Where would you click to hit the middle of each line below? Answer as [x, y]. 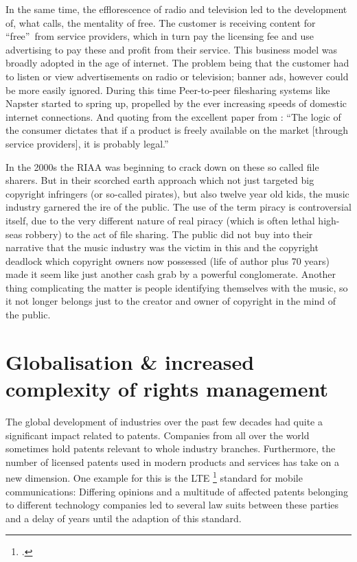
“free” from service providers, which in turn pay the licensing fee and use [160, 36]
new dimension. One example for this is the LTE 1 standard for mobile [154, 477]
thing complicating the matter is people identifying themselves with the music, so [177, 287]
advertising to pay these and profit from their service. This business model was [172, 49]
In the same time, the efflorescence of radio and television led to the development [176, 9]
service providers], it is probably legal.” [87, 143]
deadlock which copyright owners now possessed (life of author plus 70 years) [168, 260]
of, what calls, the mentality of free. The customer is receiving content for [161, 22]
